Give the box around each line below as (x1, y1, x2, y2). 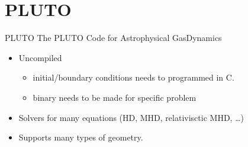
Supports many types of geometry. (18, 131, 143, 143)
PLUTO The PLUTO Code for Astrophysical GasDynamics (5, 31, 222, 44)
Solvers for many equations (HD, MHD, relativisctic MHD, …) (18, 111, 244, 123)
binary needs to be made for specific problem (33, 91, 197, 103)
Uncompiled (18, 51, 62, 63)
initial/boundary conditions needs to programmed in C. (33, 71, 234, 84)
